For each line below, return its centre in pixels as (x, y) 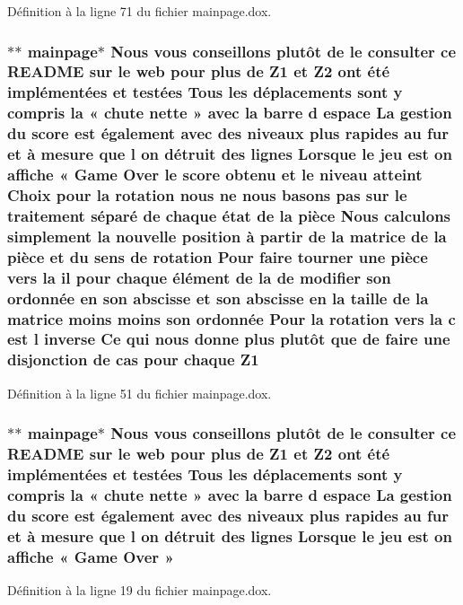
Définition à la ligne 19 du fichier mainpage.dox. (140, 589)
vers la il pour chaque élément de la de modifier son (199, 277)
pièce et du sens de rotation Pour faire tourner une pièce (218, 256)
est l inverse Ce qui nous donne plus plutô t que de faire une (229, 339)
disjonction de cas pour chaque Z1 (133, 359)
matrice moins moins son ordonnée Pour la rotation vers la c (231, 318)
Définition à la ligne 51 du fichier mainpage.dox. (140, 393)
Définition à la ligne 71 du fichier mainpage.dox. (140, 11)
